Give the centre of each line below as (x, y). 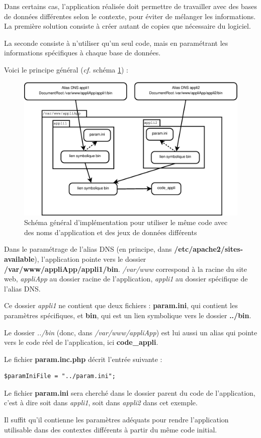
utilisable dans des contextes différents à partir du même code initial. (111, 429)
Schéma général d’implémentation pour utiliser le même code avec (126, 222)
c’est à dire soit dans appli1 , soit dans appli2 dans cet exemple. (101, 403)
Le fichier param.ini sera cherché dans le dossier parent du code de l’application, (130, 392)
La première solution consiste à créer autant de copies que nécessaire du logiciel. (127, 26)
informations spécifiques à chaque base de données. (82, 53)
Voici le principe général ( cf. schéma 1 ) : (66, 69)
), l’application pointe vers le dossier (90, 259)
